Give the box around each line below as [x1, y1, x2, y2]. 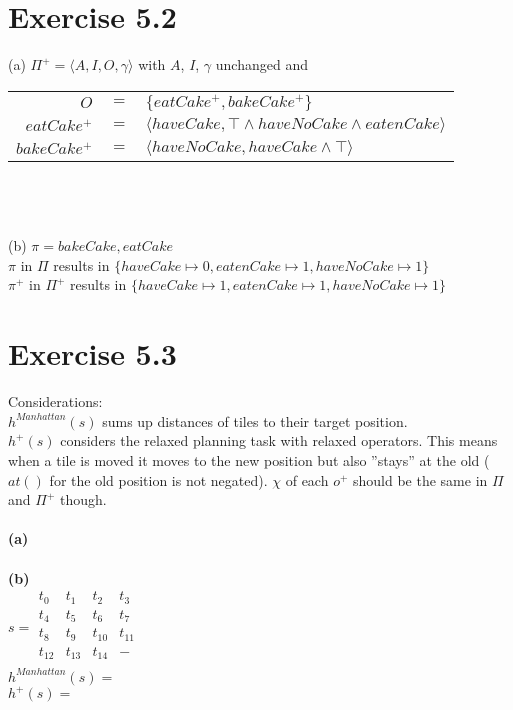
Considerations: [8, 391, 103, 412]
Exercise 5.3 [8, 333, 177, 374]
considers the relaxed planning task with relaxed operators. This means [60, 430, 498, 451]
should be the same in [353, 469, 488, 490]
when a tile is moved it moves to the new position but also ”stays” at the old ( [8, 449, 490, 470]
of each [285, 469, 329, 490]
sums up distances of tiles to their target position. [102, 410, 408, 431]
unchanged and [215, 54, 308, 75]
